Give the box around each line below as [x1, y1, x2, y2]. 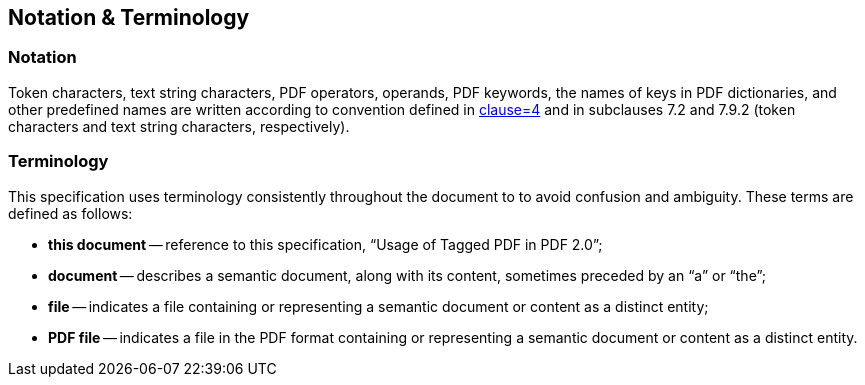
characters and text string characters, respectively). [8, 117, 350, 135]
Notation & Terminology [8, 5, 250, 30]
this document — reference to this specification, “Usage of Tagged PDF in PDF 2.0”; [48, 235, 603, 253]
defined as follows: [8, 204, 133, 222]
